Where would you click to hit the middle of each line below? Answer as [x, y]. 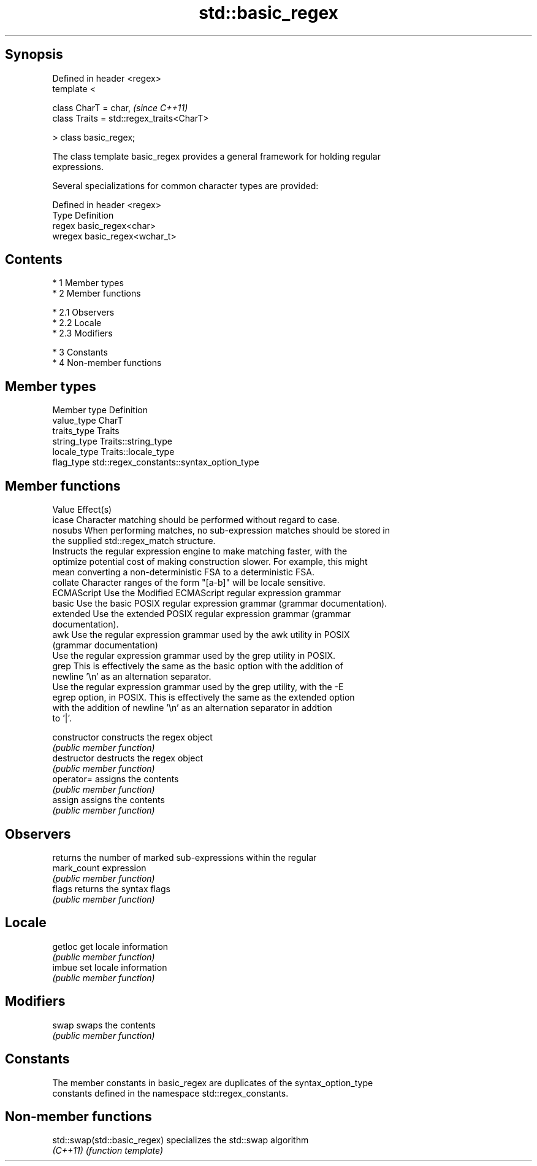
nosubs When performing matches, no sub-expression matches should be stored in [221, 531]
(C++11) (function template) [108, 1151]
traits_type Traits [86, 431]
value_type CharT [88, 421]
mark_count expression [99, 868]
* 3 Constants [80, 352]
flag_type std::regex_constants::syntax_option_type [156, 462]
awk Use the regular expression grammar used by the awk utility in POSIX [201, 635]
